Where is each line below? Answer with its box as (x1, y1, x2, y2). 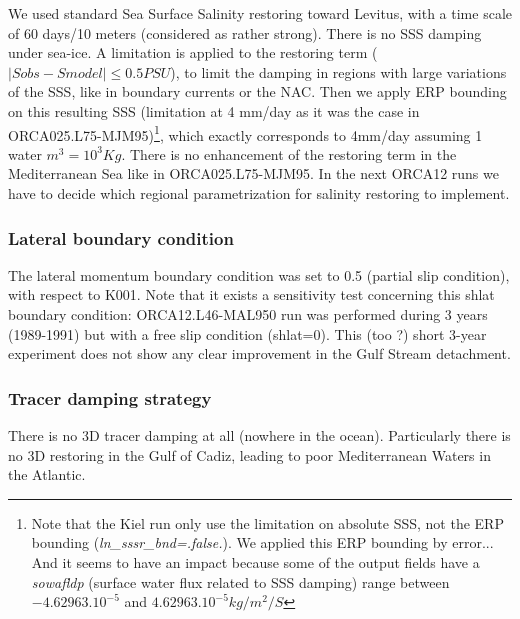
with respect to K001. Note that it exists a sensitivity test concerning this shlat (8, 284, 495, 305)
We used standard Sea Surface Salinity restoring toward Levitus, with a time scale (8, 3, 512, 23)
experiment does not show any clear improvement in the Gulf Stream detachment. (8, 343, 511, 364)
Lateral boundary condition (8, 225, 234, 250)
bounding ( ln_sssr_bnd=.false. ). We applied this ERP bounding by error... (31, 532, 494, 553)
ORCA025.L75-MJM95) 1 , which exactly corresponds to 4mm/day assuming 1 (8, 121, 483, 145)
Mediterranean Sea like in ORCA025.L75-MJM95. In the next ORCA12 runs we (8, 163, 499, 184)
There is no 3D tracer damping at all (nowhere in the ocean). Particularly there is (8, 425, 511, 445)
